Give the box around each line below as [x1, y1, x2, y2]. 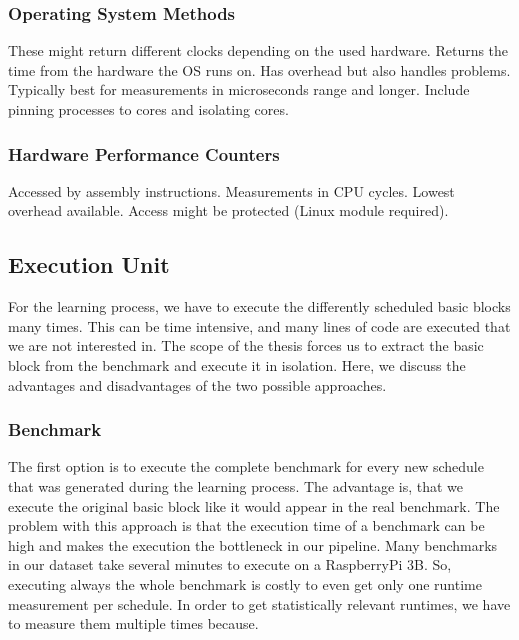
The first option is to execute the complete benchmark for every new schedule [8, 456, 484, 477]
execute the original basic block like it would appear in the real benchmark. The [8, 495, 500, 516]
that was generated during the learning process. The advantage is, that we [8, 475, 464, 496]
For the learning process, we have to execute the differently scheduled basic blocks [8, 296, 511, 317]
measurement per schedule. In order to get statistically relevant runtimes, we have [8, 593, 511, 614]
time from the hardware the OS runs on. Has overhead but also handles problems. [8, 59, 511, 80]
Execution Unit [8, 249, 170, 280]
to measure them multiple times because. [8, 613, 259, 634]
